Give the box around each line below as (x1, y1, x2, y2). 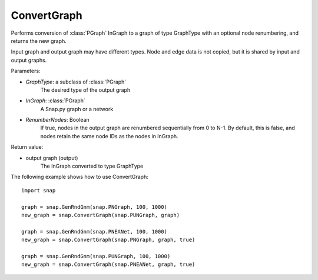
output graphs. (11, 56, 47, 64)
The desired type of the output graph (40, 86, 131, 94)
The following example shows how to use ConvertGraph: (11, 174, 148, 181)
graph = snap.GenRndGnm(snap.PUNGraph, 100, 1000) (21, 253, 171, 259)
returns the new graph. (11, 37, 67, 44)
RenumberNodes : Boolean (25, 116, 90, 124)
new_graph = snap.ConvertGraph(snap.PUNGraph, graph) (21, 212, 180, 218)
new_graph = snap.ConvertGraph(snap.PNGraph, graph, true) (21, 236, 196, 244)
